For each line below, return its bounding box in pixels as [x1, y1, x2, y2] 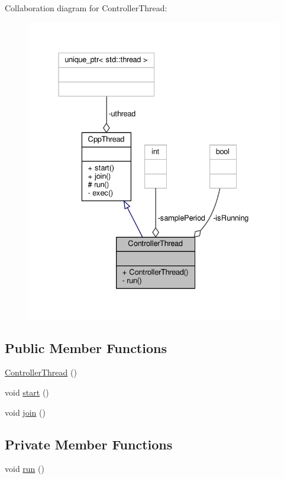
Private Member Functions [5, 435, 173, 453]
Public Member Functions [5, 338, 167, 357]
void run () [5, 462, 44, 475]
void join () [5, 406, 46, 418]
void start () [5, 386, 49, 399]
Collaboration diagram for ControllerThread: [5, 2, 167, 14]
